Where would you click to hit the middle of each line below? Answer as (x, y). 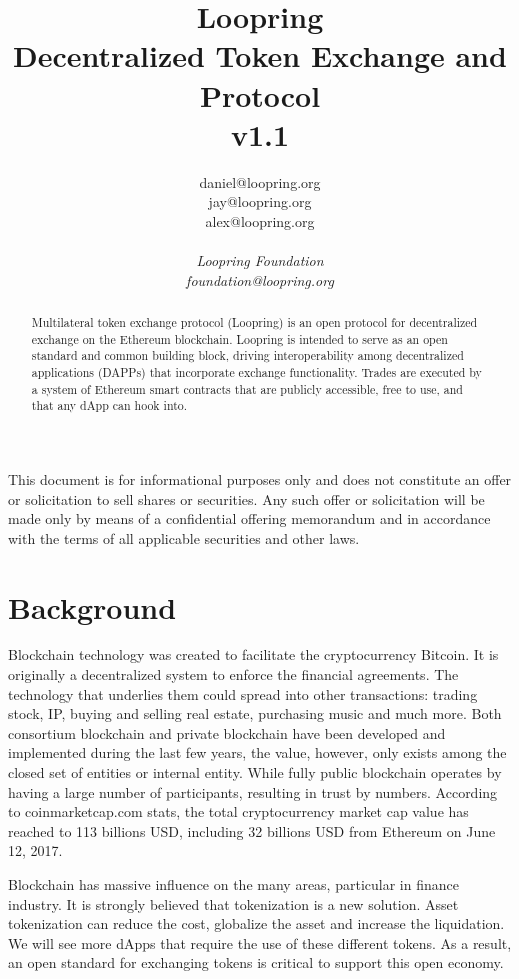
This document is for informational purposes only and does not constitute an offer (260, 478)
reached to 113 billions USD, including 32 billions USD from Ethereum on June (252, 830)
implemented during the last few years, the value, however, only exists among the (257, 752)
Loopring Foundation (260, 260)
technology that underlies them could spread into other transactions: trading (243, 693)
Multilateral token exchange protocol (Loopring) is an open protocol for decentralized (254, 322)
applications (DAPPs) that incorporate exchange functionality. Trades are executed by (256, 372)
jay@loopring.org (260, 201)
